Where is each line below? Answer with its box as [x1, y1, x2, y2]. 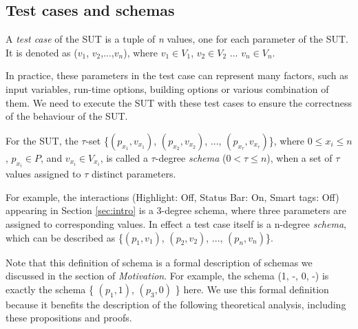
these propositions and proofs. [6, 310, 132, 325]
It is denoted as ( [6, 45, 78, 59]
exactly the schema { [6, 282, 94, 296]
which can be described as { [6, 230, 123, 244]
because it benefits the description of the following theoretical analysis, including [6, 297, 346, 311]
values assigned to [6, 167, 81, 181]
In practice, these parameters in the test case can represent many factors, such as [6, 68, 348, 83]
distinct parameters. [91, 167, 176, 181]
